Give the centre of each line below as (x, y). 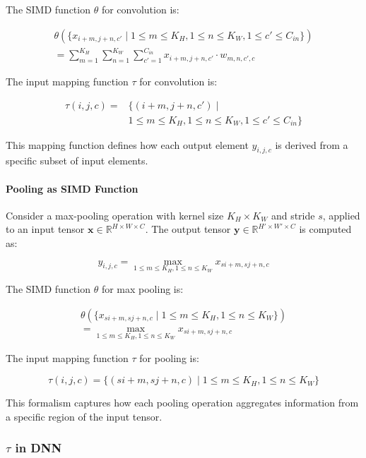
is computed (325, 229)
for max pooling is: (142, 289)
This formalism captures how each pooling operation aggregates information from (182, 403)
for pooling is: (169, 358)
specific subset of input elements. (77, 161)
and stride (293, 215)
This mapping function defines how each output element (127, 144)
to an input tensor (45, 229)
